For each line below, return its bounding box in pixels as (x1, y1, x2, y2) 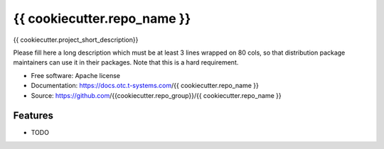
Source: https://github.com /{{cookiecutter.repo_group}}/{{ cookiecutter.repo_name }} (31, 91, 282, 99)
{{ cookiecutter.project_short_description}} (13, 35, 139, 44)
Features (13, 110, 53, 122)
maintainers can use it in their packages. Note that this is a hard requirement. (13, 58, 239, 67)
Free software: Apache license (31, 71, 121, 79)
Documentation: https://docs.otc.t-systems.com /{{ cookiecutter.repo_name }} (31, 82, 260, 90)
